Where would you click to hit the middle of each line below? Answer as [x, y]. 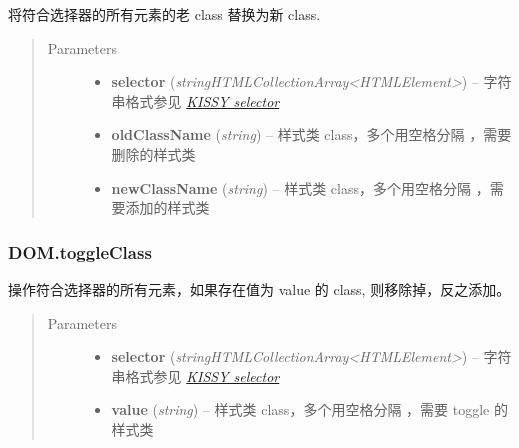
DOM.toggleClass [80, 251]
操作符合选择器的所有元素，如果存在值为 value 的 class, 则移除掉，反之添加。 [259, 288]
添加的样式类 [167, 207]
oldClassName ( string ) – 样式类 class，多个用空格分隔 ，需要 [311, 134]
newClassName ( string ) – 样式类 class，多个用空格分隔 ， [300, 187]
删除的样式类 [153, 153]
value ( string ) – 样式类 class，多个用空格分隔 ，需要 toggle [300, 409]
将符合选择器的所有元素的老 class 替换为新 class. [164, 14]
